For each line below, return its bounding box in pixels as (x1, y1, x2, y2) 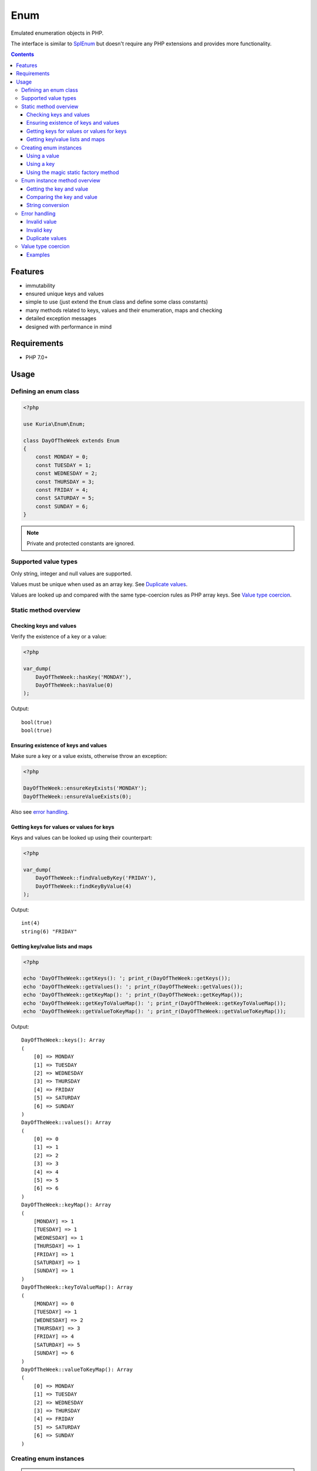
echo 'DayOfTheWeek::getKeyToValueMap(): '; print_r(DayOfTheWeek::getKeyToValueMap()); (23, 1000, 287, 1006)
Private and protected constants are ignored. (26, 540, 135, 547)
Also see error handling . (11, 808, 69, 815)
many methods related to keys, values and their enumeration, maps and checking (25, 307, 222, 314)
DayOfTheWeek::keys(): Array (21, 1037, 105, 1044)
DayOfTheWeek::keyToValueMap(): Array (21, 1284, 133, 1291)
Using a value (26, 152, 60, 159)
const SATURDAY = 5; (35, 495, 95, 501)
